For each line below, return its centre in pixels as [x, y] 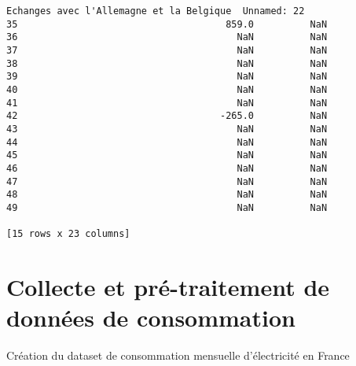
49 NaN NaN [167, 207]
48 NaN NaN [167, 195]
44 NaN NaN [167, 142]
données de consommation [151, 318]
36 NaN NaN [167, 37]
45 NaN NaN [167, 155]
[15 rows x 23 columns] [68, 234]
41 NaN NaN [167, 103]
